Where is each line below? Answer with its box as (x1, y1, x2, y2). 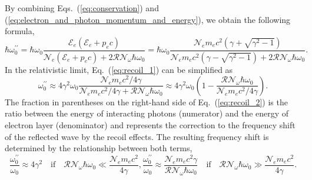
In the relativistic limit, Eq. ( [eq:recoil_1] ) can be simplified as (5, 63, 233, 75)
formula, (5, 25, 35, 37)
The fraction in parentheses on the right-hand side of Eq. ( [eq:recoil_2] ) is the (5, 95, 288, 108)
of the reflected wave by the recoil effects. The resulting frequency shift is (5, 130, 269, 142)
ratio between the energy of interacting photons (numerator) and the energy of (5, 107, 289, 119)
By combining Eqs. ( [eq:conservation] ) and (5, 2, 159, 14)
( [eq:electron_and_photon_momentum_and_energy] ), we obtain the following (5, 13, 291, 25)
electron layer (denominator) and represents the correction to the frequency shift (5, 118, 296, 131)
